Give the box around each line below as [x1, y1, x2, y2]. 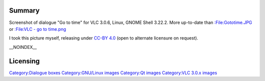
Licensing [9, 57, 40, 65]
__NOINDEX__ [9, 44, 37, 50]
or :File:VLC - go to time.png [9, 26, 66, 32]
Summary [9, 6, 40, 15]
